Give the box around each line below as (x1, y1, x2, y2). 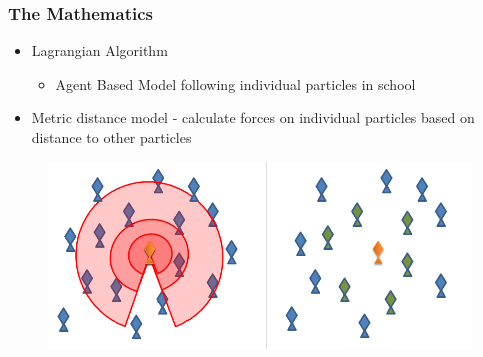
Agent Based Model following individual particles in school (55, 73, 416, 94)
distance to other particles (31, 127, 192, 147)
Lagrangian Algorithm (31, 40, 168, 61)
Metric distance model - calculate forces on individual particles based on (31, 107, 475, 128)
